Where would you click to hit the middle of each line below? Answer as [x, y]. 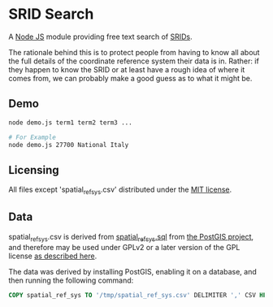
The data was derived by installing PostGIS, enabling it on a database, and [133, 271]
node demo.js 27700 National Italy [69, 145]
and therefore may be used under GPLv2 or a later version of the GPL [124, 247]
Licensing [34, 170]
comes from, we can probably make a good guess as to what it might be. [130, 78]
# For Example [32, 137]
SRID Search [51, 14]
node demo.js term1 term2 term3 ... [70, 123]
